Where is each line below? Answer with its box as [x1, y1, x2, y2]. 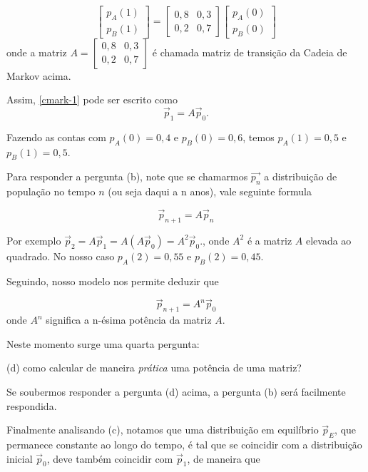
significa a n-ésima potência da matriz [46, 312, 212, 327]
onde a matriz [6, 44, 67, 59]
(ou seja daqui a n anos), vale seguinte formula [108, 184, 312, 199]
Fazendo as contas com [6, 129, 106, 144]
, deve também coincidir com [46, 451, 173, 466]
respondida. [6, 398, 57, 413]
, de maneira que [187, 451, 260, 466]
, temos [242, 129, 275, 144]
